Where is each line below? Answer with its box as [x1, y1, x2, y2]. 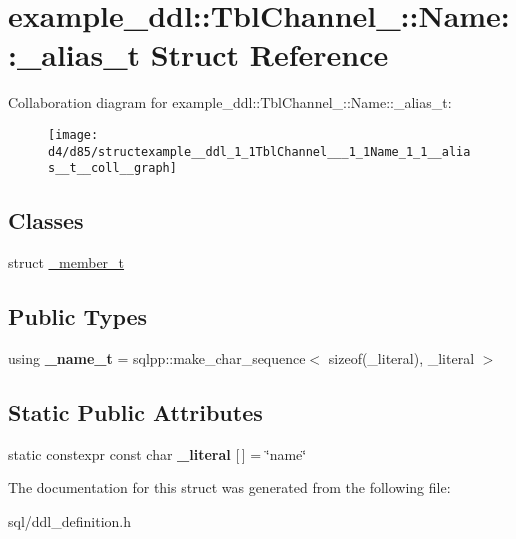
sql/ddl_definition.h [8, 510, 132, 531]
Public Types [8, 301, 148, 332]
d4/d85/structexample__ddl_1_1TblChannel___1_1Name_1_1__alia [48, 144, 471, 159]
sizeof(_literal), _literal [328, 347, 475, 368]
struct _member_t [8, 252, 125, 273]
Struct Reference [150, 34, 389, 75]
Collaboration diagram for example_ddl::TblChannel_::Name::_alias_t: [8, 92, 452, 113]
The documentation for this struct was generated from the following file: [8, 477, 451, 498]
